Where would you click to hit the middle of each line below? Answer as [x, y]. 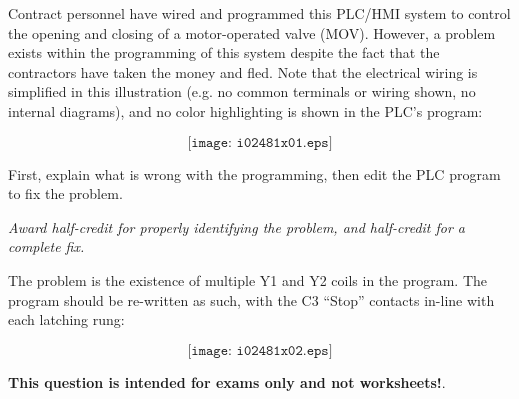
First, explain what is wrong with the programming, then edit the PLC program [254, 173]
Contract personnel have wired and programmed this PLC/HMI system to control [259, 13]
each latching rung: [66, 319]
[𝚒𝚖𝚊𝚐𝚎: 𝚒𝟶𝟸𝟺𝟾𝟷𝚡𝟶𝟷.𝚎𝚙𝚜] [260, 142]
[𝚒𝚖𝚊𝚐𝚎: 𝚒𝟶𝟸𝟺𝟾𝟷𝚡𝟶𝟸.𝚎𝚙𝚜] [260, 350]
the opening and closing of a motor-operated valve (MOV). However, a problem [252, 32]
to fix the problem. [65, 193]
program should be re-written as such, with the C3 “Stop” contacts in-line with [251, 299]
